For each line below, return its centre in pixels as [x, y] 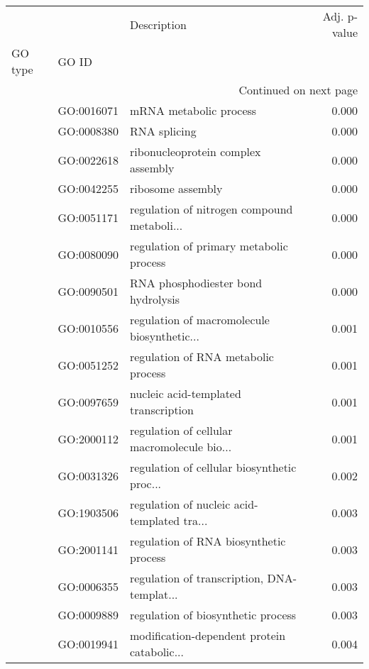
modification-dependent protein [208, 635]
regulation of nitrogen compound [211, 209]
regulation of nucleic [180, 504]
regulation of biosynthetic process [213, 615]
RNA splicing [163, 131]
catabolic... [157, 652]
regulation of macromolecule [199, 320]
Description [158, 24]
